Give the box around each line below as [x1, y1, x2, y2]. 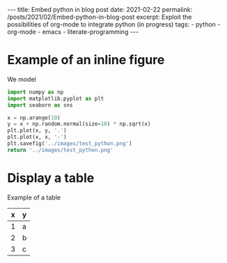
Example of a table [7, 193, 61, 202]
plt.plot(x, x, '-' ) [7, 134, 68, 141]
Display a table [7, 170, 95, 186]
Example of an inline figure [7, 52, 165, 68]
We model [7, 75, 36, 83]
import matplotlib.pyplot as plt [7, 95, 104, 102]
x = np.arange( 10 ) [7, 114, 61, 121]
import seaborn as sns [7, 101, 73, 109]
